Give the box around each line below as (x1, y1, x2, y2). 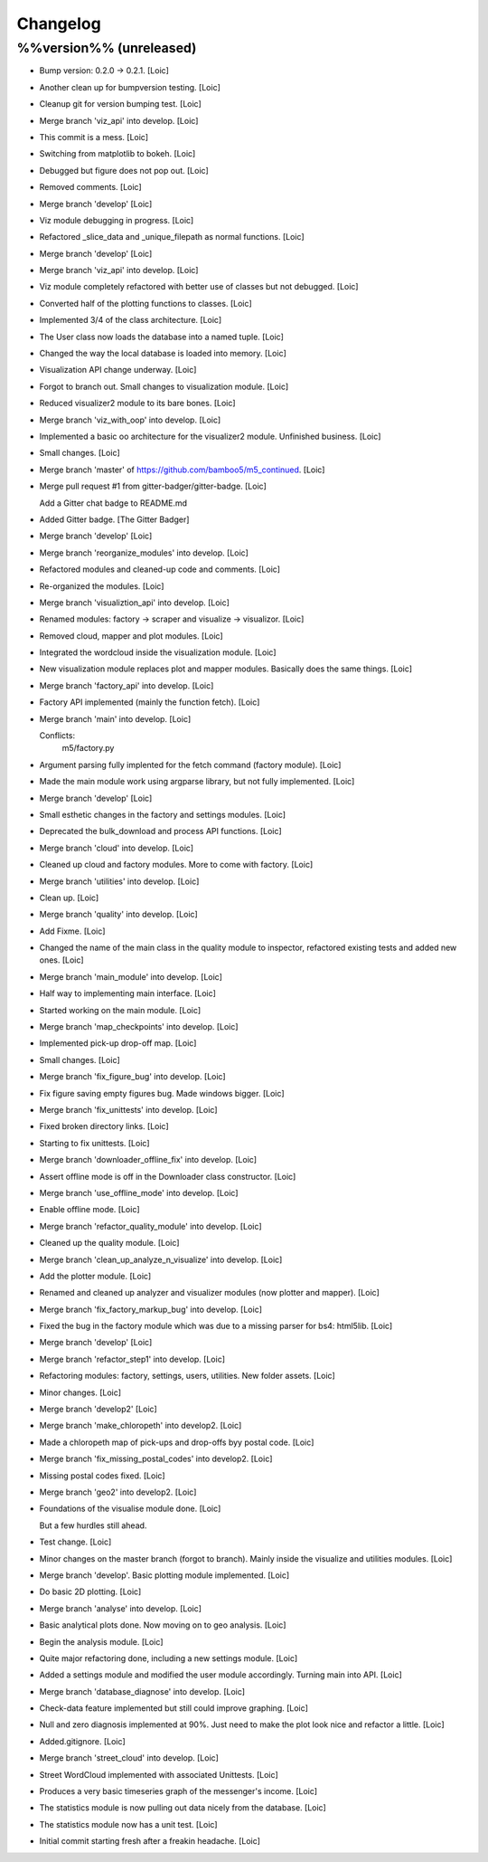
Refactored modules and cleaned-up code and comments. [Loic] (39, 564, 280, 575)
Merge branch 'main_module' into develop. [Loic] (39, 971, 223, 982)
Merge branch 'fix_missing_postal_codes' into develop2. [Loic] (39, 1453, 273, 1465)
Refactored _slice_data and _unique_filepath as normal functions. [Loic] (39, 232, 305, 242)
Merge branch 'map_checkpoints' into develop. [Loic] (39, 1021, 239, 1032)
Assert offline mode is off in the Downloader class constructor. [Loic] (39, 1171, 296, 1182)
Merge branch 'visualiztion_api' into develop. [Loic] (39, 597, 230, 608)
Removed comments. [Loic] (39, 182, 142, 193)
